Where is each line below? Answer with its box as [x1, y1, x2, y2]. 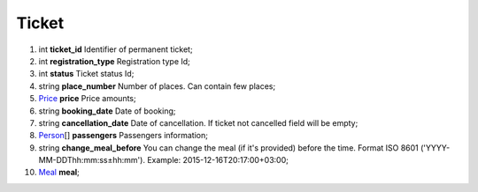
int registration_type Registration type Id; [38, 55, 190, 66]
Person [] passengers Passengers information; [38, 130, 208, 141]
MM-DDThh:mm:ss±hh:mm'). [38, 155, 146, 166]
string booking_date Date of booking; [38, 106, 176, 116]
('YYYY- [420, 142, 451, 153]
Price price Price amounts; [38, 93, 136, 104]
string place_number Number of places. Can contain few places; [38, 80, 276, 92]
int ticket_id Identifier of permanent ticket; [38, 44, 194, 55]
